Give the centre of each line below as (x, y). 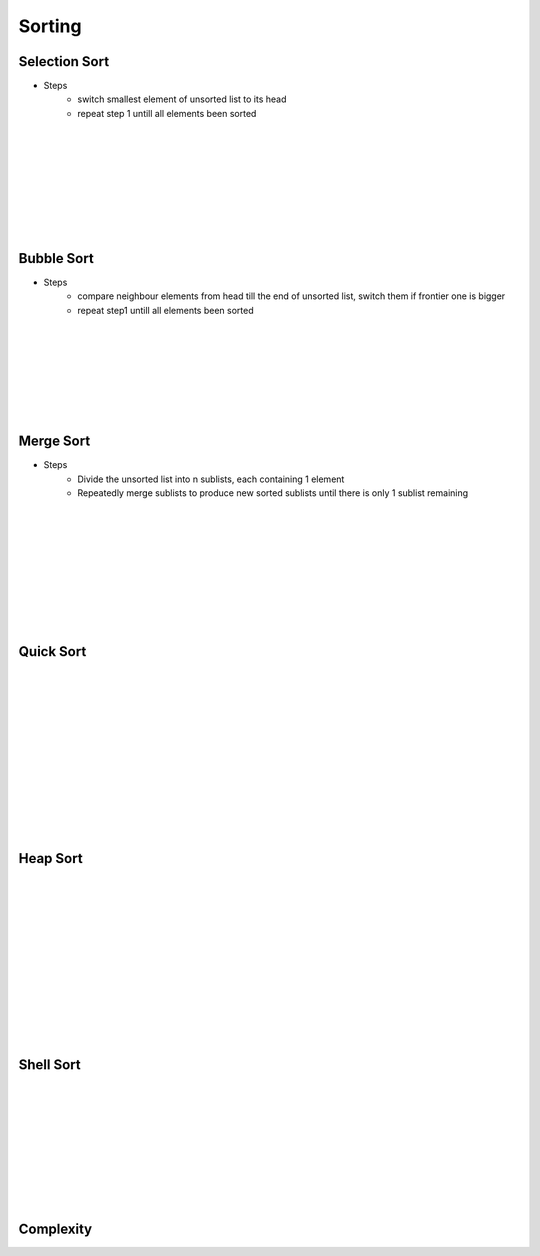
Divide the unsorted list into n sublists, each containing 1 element (211, 479)
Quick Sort (52, 651)
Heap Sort (51, 858)
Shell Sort (49, 1064)
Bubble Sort (56, 258)
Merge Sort (54, 441)
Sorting (50, 26)
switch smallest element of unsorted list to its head (182, 99)
